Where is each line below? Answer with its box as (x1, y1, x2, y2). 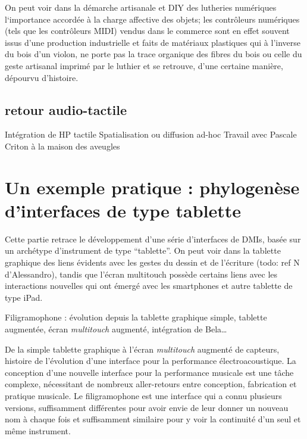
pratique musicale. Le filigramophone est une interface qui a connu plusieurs (5, 389, 282, 401)
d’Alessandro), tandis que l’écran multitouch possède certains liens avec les (5, 267, 278, 280)
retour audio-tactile (5, 100, 127, 119)
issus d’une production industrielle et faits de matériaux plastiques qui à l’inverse (5, 36, 301, 48)
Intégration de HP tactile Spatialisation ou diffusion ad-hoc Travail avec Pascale (5, 128, 297, 141)
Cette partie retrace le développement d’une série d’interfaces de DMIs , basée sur (5, 232, 301, 245)
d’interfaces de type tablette (5, 198, 242, 222)
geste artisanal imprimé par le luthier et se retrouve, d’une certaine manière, (5, 59, 283, 71)
